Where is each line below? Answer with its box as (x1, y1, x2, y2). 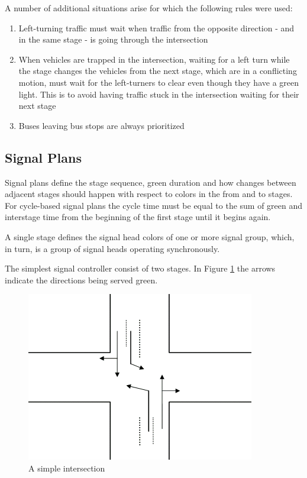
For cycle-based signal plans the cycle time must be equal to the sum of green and (5, 199, 303, 211)
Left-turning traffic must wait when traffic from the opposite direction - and (18, 21, 295, 34)
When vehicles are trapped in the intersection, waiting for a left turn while (18, 53, 290, 65)
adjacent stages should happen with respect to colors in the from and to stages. (5, 188, 293, 200)
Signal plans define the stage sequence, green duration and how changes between (5, 176, 296, 188)
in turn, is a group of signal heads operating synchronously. (5, 242, 220, 254)
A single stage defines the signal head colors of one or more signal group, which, (5, 230, 295, 243)
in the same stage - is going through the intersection (18, 33, 208, 46)
